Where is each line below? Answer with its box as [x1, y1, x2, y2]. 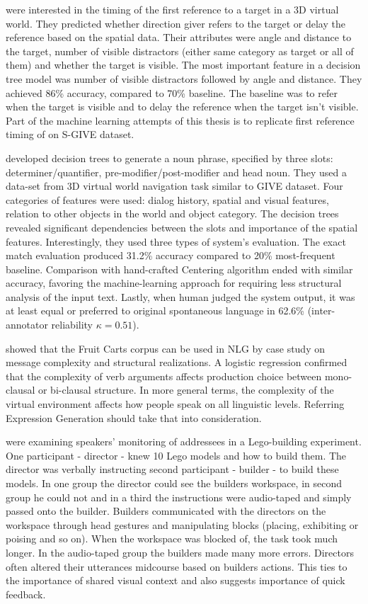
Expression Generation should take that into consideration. [6, 410, 262, 425]
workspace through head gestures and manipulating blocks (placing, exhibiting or [6, 517, 359, 532]
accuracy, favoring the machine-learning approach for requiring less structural [6, 275, 342, 290]
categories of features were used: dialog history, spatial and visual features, [6, 192, 329, 207]
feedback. [6, 586, 46, 601]
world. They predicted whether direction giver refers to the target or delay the [6, 16, 345, 30]
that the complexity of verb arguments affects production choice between [6, 368, 322, 383]
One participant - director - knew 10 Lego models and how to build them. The [6, 448, 347, 462]
